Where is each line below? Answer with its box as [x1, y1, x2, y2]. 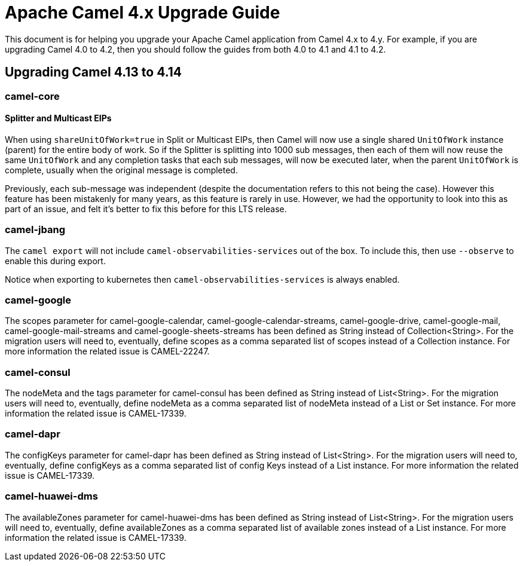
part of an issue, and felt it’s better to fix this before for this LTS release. [5, 203, 287, 214]
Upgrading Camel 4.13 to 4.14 [5, 65, 182, 80]
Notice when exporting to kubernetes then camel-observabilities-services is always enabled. [5, 274, 400, 284]
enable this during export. [5, 255, 106, 266]
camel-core [5, 90, 60, 102]
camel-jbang [5, 224, 65, 236]
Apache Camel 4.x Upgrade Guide [5, 2, 280, 23]
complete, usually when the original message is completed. [5, 164, 238, 175]
